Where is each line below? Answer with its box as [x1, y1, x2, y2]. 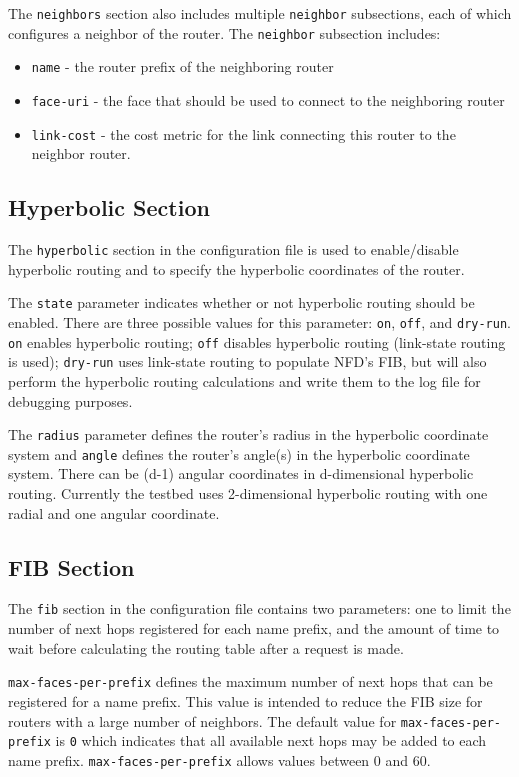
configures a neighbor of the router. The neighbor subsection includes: [8, 22, 441, 43]
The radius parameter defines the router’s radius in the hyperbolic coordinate [8, 424, 489, 445]
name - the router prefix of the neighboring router [31, 56, 334, 77]
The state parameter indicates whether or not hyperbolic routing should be [8, 292, 475, 313]
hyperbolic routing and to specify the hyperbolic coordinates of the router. [8, 258, 465, 279]
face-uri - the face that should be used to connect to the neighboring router [31, 89, 505, 110]
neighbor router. [31, 143, 131, 164]
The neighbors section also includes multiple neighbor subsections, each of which [8, 3, 512, 23]
